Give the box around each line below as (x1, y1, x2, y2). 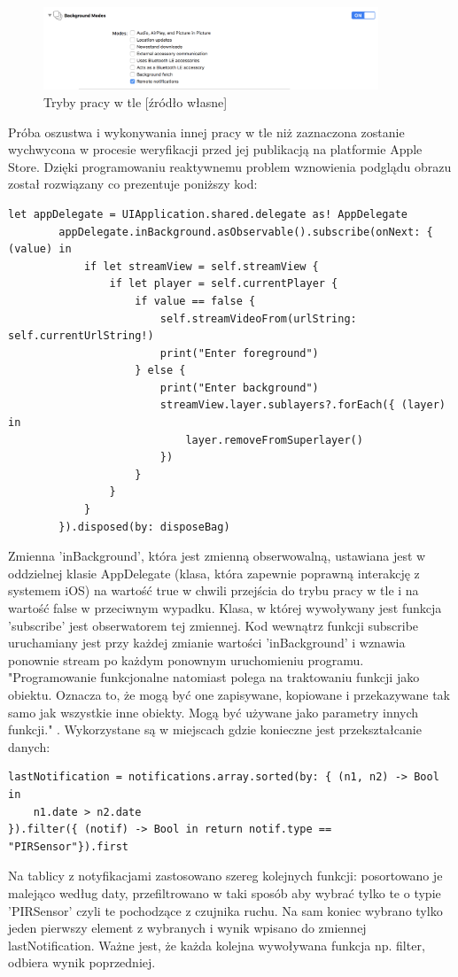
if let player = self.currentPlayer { (109, 277, 338, 291)
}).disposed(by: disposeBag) (58, 520, 230, 533)
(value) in (8, 243, 72, 256)
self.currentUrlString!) (8, 330, 154, 343)
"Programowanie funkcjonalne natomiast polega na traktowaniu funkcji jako (8, 668, 420, 686)
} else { (135, 364, 186, 377)
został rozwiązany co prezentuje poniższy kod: (8, 174, 258, 193)
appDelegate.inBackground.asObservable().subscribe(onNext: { (58, 225, 433, 238)
